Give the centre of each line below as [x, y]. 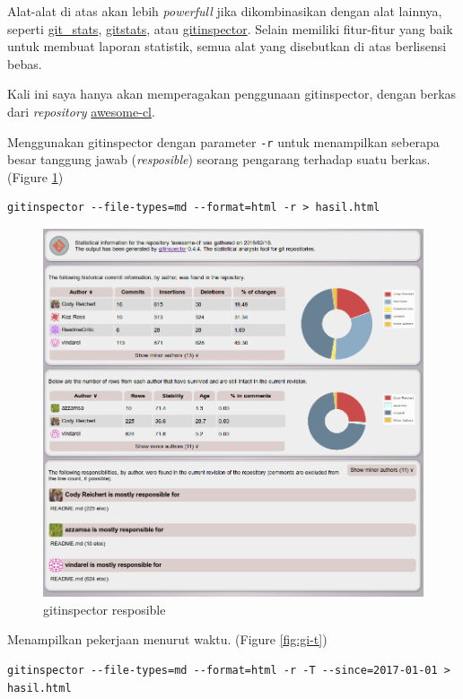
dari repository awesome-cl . [81, 111]
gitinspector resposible [105, 609]
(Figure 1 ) [35, 176]
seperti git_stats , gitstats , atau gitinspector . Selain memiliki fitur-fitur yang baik [230, 28]
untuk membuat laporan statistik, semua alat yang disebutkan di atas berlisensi [227, 46]
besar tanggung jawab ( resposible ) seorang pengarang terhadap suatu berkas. [219, 159]
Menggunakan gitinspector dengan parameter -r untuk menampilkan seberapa [223, 141]
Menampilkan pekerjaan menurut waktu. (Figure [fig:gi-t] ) [167, 639]
